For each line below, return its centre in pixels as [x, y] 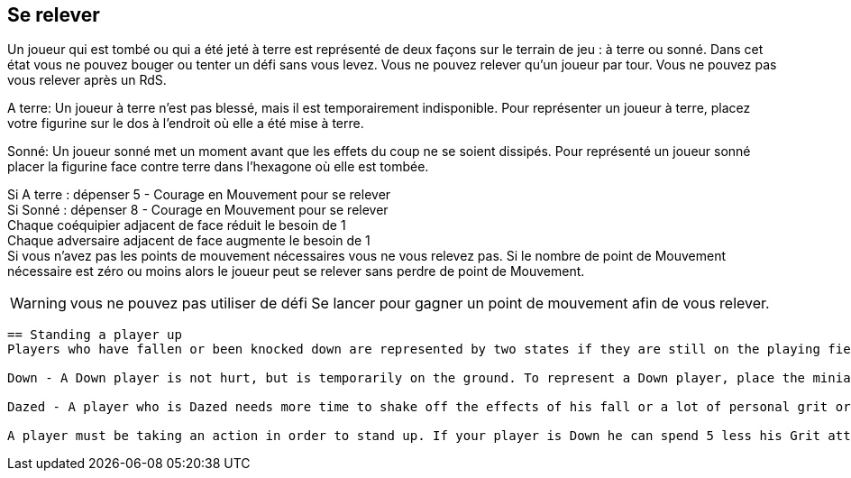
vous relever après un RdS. [87, 80]
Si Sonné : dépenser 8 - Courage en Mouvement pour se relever [198, 210]
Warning [38, 303]
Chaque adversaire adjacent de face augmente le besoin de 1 [189, 241]
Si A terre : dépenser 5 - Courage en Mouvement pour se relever [199, 195]
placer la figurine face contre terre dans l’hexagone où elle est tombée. [218, 167]
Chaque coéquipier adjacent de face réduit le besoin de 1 [177, 225]
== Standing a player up [95, 335]
